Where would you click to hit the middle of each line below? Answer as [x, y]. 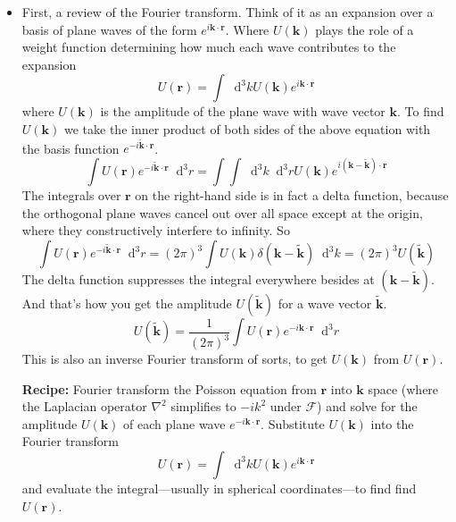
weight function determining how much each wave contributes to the [209, 47]
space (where [403, 388]
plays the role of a [365, 29]
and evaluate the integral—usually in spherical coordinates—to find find [219, 488]
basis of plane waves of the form [109, 29]
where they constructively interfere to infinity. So [156, 230]
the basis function [70, 148]
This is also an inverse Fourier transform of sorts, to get [174, 359]
